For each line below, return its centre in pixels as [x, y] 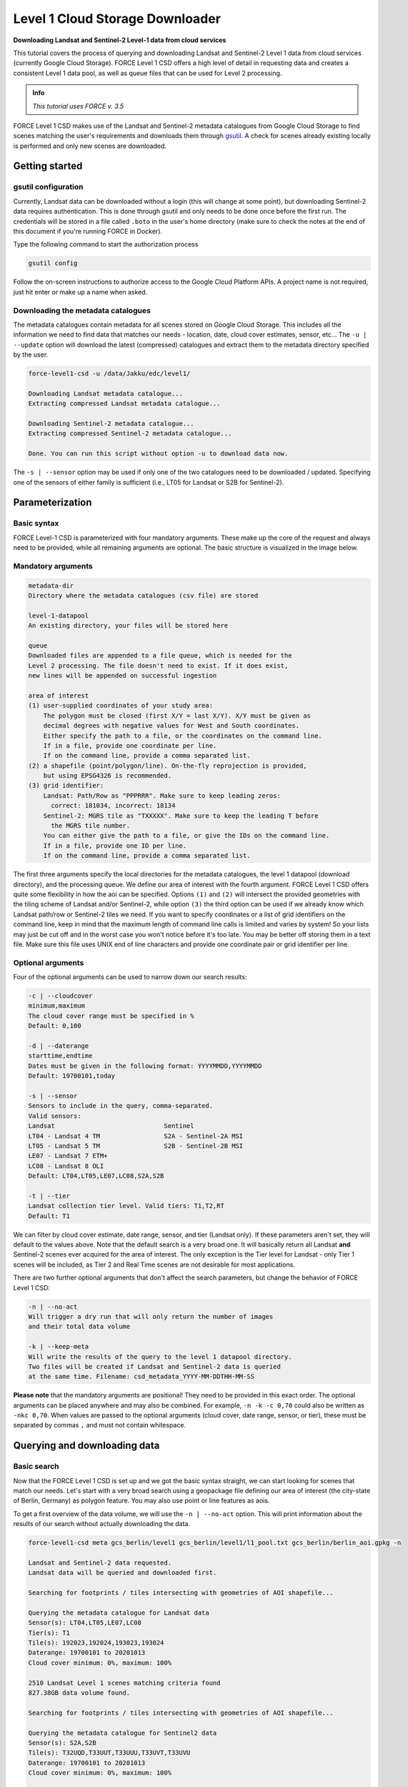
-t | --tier [49, 1196]
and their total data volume [79, 1327]
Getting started [48, 166]
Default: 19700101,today [72, 1076]
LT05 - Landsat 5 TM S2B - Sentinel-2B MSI [136, 1146]
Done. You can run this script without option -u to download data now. [158, 454]
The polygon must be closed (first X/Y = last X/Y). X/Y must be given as [177, 716]
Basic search [36, 1467]
